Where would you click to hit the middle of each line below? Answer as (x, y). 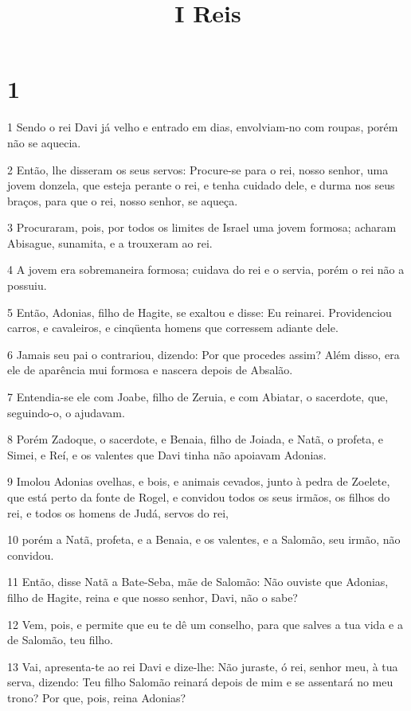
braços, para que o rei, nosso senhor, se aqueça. (123, 200)
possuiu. (27, 285)
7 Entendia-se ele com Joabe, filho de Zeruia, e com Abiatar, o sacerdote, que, (198, 397)
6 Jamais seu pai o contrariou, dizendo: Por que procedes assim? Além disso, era (204, 354)
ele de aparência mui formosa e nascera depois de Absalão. (150, 370)
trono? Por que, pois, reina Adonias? (97, 697)
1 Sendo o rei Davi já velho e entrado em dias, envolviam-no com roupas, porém (203, 127)
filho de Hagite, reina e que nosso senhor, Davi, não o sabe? (153, 597)
